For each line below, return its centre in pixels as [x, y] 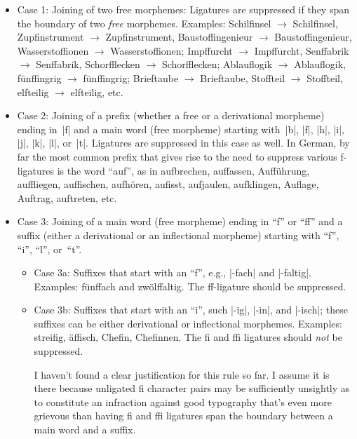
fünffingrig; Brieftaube [131, 77]
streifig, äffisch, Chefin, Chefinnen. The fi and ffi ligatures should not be [188, 337]
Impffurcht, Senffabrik [302, 50]
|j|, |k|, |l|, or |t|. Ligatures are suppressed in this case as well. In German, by [183, 143]
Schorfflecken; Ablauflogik [217, 64]
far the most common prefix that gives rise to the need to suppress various [177, 156]
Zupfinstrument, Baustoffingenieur [179, 37]
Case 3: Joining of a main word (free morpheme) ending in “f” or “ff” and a [180, 221]
